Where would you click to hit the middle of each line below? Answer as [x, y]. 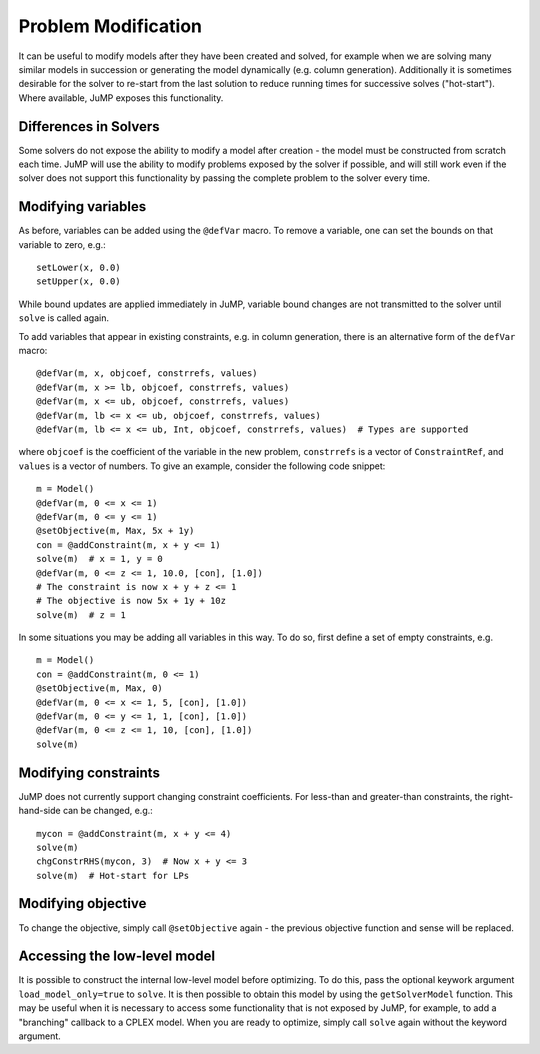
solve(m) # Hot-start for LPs [113, 875]
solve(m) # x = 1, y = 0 [100, 559]
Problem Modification [110, 26]
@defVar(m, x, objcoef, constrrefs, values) [147, 373]
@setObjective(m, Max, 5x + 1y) [115, 531]
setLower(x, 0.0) [78, 268]
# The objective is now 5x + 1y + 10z [131, 601]
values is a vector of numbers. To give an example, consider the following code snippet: [202, 466]
